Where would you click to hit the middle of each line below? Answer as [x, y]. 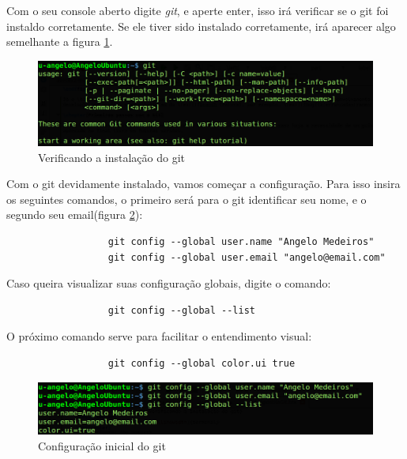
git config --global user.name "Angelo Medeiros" [241, 241]
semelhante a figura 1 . [60, 41]
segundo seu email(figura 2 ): [75, 214]
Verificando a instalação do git [112, 157]
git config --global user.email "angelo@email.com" [247, 257]
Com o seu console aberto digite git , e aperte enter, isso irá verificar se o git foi [198, 10]
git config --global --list [181, 310]
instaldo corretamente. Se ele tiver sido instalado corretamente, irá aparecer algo [201, 26]
